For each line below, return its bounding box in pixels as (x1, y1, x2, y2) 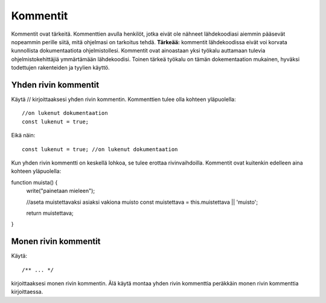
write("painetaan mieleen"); (26, 187, 95, 195)
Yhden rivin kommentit (11, 79, 100, 90)
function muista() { (11, 178, 58, 186)
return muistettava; (26, 209, 74, 217)
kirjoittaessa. (11, 288, 43, 296)
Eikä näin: (11, 132, 36, 139)
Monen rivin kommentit (11, 236, 101, 247)
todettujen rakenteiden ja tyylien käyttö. (11, 64, 110, 71)
